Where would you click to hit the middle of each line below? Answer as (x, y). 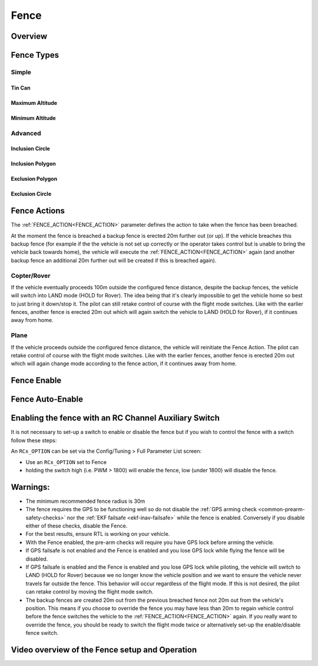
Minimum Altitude (33, 118)
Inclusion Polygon (33, 164)
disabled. (37, 559)
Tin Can (21, 88)
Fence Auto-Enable (47, 400)
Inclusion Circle (30, 149)
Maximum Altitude (34, 102)
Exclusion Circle (31, 194)
